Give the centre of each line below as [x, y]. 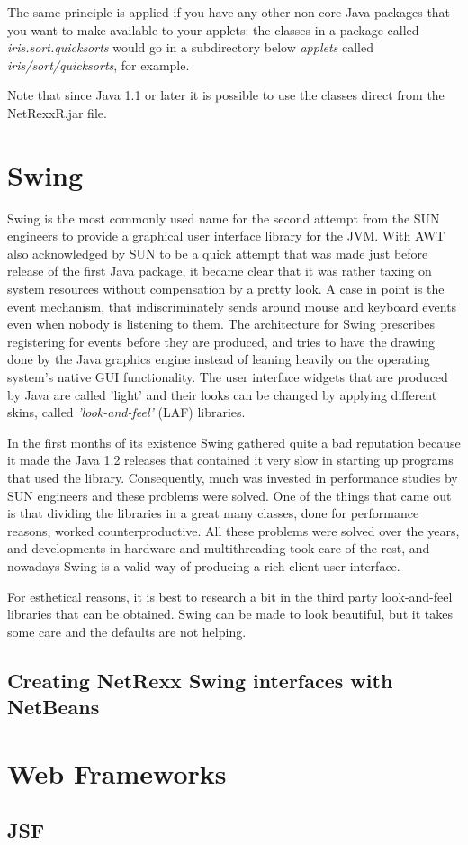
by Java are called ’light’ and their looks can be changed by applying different [222, 394]
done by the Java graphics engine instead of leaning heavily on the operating [219, 359]
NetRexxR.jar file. [57, 112]
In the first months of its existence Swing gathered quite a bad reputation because [234, 442]
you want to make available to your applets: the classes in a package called [213, 29]
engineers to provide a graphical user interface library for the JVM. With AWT [226, 236]
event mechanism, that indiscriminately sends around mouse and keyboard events [232, 306]
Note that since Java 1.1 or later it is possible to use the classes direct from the [226, 95]
